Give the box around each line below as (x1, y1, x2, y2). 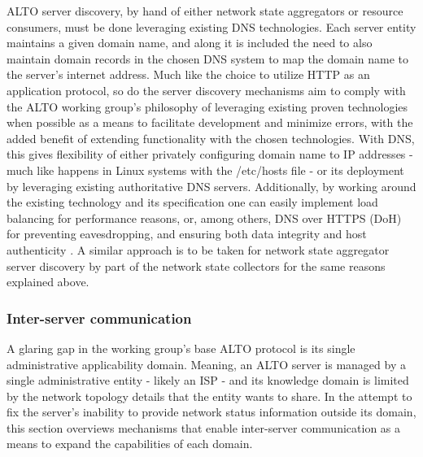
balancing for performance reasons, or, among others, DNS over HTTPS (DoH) (7, 209, 402, 226)
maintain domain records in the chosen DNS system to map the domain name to (7, 50, 409, 67)
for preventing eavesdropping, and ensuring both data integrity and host (7, 225, 367, 242)
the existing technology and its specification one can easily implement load (7, 194, 378, 211)
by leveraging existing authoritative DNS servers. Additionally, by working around (7, 177, 416, 194)
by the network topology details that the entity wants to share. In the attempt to (7, 387, 412, 404)
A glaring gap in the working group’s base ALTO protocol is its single (7, 339, 355, 356)
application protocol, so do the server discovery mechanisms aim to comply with (7, 81, 406, 98)
